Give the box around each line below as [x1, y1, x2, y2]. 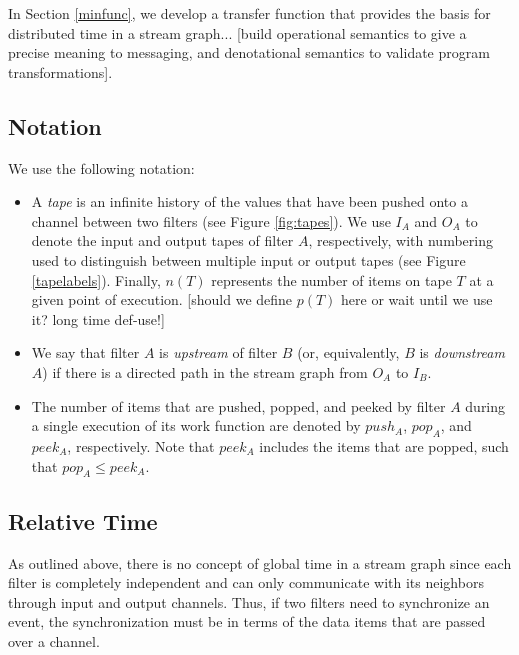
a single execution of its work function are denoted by [31, 415, 361, 436]
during [465, 395, 506, 416]
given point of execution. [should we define [31, 289, 293, 310]
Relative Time [8, 505, 158, 536]
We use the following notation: [8, 157, 195, 178]
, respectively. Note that [67, 435, 215, 456]
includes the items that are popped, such [259, 435, 509, 456]
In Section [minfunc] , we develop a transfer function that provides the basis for [8, 3, 491, 23]
